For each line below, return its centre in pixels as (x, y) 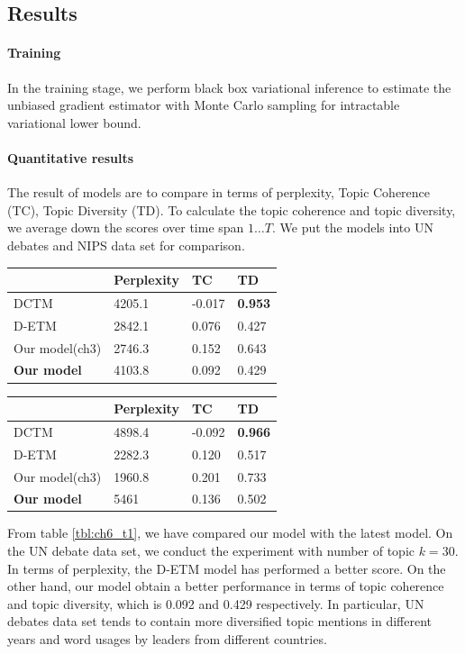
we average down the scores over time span (126, 227)
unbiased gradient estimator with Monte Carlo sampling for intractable (204, 105)
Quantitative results (71, 157)
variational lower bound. (74, 122)
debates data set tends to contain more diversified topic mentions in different (220, 621)
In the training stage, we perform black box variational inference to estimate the (229, 87)
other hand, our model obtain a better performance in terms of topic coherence (226, 586)
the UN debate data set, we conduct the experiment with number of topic (211, 551)
